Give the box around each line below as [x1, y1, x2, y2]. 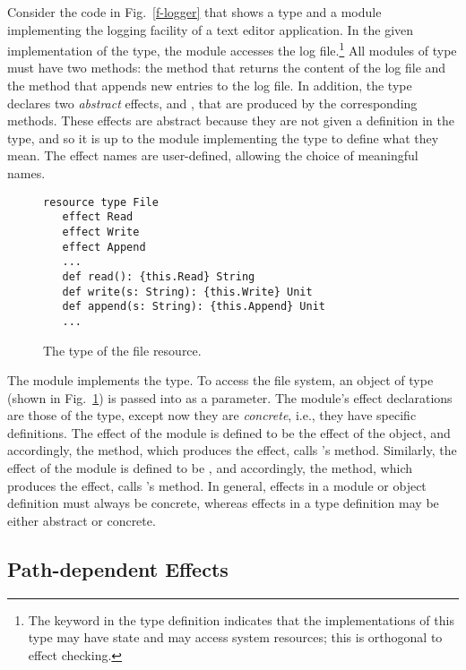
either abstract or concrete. [7, 511, 156, 529]
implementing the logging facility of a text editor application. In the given [7, 20, 414, 39]
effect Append [62, 240, 146, 253]
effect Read [62, 210, 134, 224]
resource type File [43, 195, 159, 209]
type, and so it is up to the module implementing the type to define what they [7, 128, 439, 147]
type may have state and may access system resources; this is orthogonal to [28, 628, 443, 647]
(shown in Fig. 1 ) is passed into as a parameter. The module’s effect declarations [7, 388, 453, 407]
